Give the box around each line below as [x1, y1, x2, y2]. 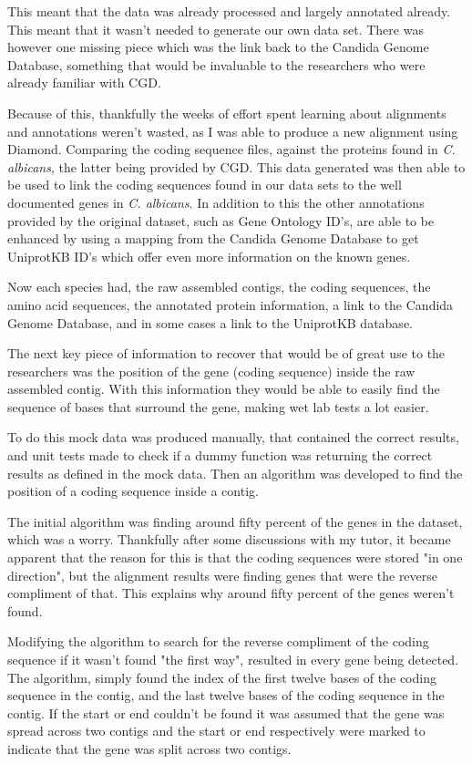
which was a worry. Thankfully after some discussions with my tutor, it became [7, 530, 451, 549]
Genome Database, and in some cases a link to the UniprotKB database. [7, 313, 413, 332]
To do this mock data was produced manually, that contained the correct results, [7, 428, 459, 447]
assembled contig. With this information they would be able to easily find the [7, 379, 440, 398]
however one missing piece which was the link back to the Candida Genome [7, 37, 429, 57]
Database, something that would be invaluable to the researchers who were [7, 55, 426, 74]
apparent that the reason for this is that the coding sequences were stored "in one [7, 548, 463, 567]
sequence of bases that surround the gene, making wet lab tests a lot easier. [7, 397, 429, 416]
